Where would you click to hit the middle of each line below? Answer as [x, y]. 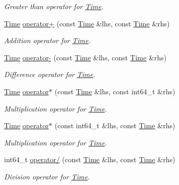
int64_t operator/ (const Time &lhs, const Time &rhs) [90, 159]
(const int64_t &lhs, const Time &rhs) [115, 125]
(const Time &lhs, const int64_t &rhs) [115, 91]
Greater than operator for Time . [54, 6]
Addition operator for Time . [48, 40]
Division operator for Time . [47, 176]
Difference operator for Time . [50, 74]
